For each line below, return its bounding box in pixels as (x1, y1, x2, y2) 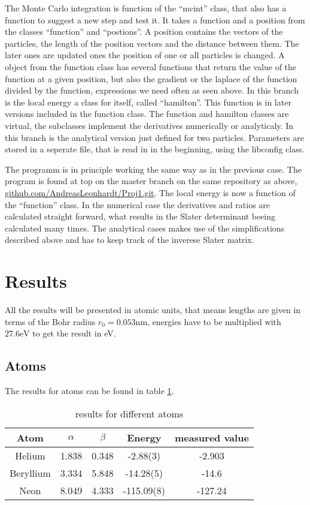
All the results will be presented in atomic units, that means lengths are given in (5, 303, 301, 315)
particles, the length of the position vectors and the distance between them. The (5, 37, 299, 49)
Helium (15, 448, 45, 462)
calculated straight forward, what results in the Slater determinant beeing (5, 210, 275, 223)
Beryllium (10, 465, 51, 480)
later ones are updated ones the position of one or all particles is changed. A (5, 49, 285, 61)
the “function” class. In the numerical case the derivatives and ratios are (5, 198, 271, 211)
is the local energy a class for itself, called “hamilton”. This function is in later (5, 95, 291, 108)
